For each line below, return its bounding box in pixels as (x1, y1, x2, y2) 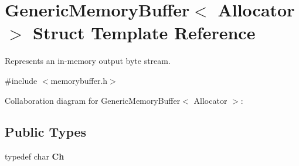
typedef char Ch (5, 150, 64, 162)
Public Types (5, 123, 87, 141)
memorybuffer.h (50, 74, 108, 86)
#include (5, 74, 38, 86)
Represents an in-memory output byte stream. (5, 55, 171, 67)
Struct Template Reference (33, 21, 256, 45)
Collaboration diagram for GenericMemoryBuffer (5, 94, 181, 106)
